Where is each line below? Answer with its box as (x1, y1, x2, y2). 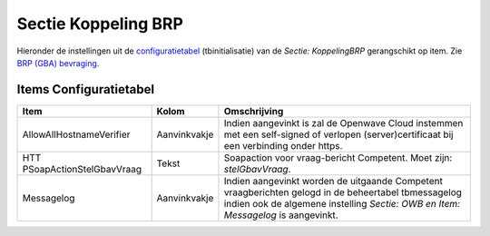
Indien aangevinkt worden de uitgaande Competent (223, 174, 444, 187)
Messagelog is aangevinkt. (223, 209, 339, 221)
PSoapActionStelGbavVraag (22, 162, 142, 175)
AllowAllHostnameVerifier (22, 128, 131, 141)
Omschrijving (223, 104, 284, 117)
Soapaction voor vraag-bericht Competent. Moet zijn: (223, 151, 453, 163)
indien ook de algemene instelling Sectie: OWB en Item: (223, 197, 461, 210)
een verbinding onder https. (223, 139, 343, 152)
